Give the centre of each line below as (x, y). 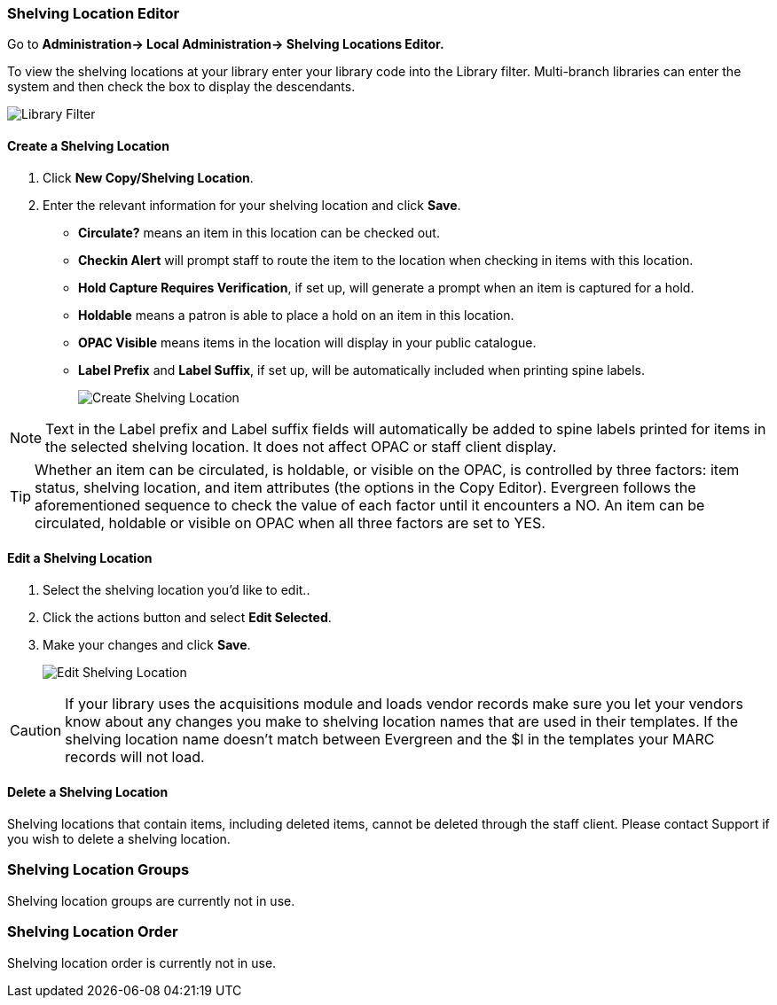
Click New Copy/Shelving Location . (148, 177)
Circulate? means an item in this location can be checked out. (259, 232)
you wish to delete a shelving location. (119, 839)
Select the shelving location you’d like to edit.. (177, 589)
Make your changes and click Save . (147, 644)
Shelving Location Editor (94, 13)
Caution (36, 730)
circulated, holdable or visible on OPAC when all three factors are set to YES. (290, 522)
